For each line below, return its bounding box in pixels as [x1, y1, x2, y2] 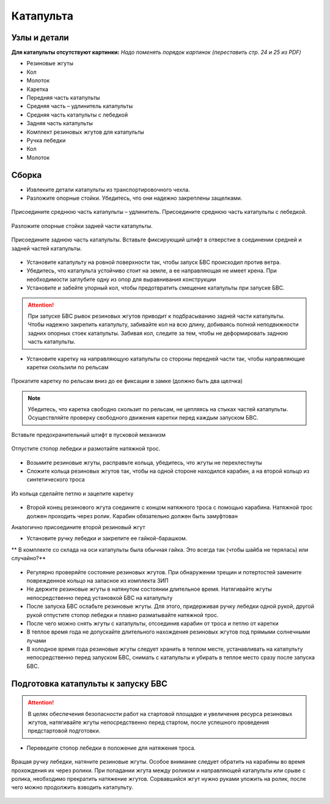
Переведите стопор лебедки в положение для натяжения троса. [26, 744, 196, 751]
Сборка [11, 170, 42, 180]
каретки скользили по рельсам [26, 364, 109, 371]
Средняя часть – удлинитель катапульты [26, 103, 133, 110]
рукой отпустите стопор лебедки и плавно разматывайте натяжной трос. [26, 611, 219, 618]
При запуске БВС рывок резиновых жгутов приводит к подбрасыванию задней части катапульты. [28, 312, 285, 320]
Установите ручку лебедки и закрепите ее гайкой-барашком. [26, 535, 188, 542]
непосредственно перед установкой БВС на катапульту [26, 594, 173, 601]
